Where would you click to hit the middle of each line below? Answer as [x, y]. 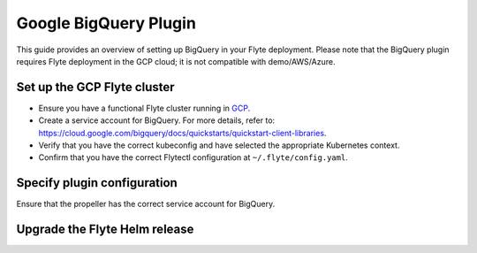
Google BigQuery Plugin [106, 23]
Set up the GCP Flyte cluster [96, 87]
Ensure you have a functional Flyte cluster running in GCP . [144, 108]
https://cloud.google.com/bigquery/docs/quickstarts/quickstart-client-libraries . [182, 133]
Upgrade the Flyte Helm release [105, 230]
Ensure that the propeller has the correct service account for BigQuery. [146, 204]
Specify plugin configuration [97, 183]
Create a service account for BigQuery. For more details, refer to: [157, 120]
